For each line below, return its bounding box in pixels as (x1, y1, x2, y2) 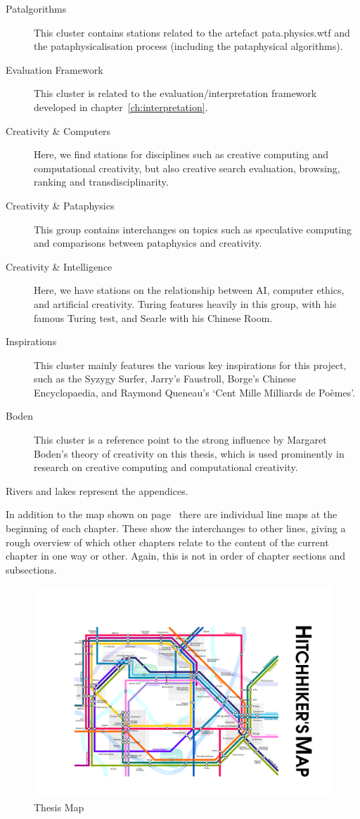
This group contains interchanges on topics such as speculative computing (34, 221, 352, 236)
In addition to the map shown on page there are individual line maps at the (6, 507, 337, 522)
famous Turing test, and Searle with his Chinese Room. (34, 310, 273, 325)
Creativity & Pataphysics (6, 198, 115, 212)
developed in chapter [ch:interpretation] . (34, 99, 208, 114)
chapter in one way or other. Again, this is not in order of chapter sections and (6, 548, 346, 563)
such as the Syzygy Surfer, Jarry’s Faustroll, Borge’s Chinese (34, 371, 296, 386)
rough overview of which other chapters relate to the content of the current (6, 534, 329, 549)
